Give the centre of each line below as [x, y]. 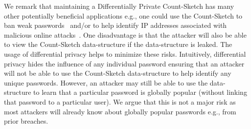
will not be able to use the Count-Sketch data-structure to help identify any [118, 73]
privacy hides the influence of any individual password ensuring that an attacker [124, 63]
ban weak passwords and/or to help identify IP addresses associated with [115, 25]
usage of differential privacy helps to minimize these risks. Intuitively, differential [125, 54]
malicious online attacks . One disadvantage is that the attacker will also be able [125, 34]
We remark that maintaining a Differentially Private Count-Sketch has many [119, 6]
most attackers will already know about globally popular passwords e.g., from [120, 111]
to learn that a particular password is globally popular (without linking [140, 92]
